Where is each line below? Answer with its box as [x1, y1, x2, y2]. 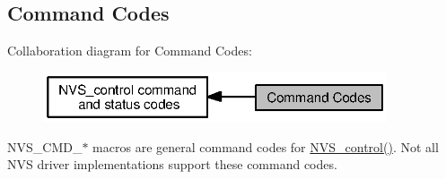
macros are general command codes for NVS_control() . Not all [92, 137, 439, 156]
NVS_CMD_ [7, 137, 83, 156]
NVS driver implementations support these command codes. [7, 155, 337, 174]
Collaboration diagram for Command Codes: [7, 41, 252, 60]
